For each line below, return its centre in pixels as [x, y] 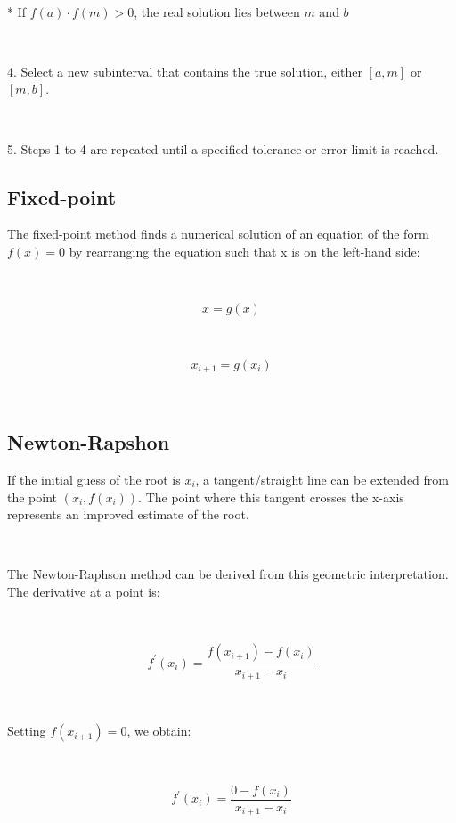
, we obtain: [159, 731]
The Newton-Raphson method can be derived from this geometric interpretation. [228, 574]
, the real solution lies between [217, 11]
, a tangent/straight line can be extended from [322, 479]
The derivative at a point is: [84, 591]
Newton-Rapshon [89, 442]
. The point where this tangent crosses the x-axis [271, 497]
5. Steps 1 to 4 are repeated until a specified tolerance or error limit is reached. [223, 148]
